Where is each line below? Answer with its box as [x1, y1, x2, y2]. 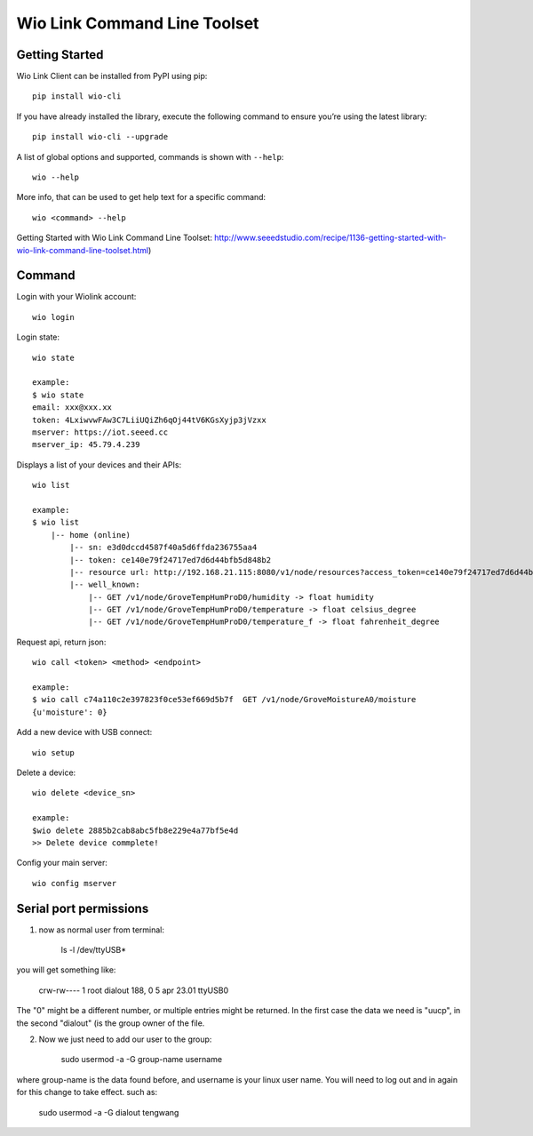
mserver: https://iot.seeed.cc [32, 428, 169, 437]
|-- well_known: [69, 580, 140, 590]
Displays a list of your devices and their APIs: [16, 459, 182, 470]
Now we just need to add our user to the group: [38, 1034, 212, 1044]
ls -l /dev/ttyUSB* [60, 945, 127, 956]
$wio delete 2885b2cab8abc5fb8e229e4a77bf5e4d [32, 825, 239, 836]
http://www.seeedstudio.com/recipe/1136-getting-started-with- [214, 232, 447, 244]
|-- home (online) [50, 530, 131, 540]
